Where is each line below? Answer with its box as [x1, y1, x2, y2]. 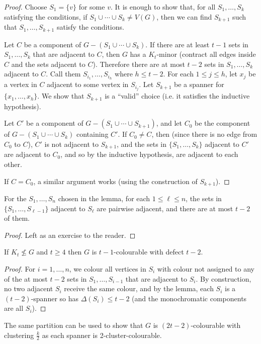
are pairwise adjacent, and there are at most [97, 203, 233, 213]
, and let [156, 118, 183, 128]
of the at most [4, 273, 48, 284]
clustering [4, 329, 34, 340]
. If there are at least [145, 39, 210, 49]
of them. [4, 213, 30, 223]
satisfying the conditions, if [4, 11, 88, 22]
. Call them [46, 68, 81, 79]
